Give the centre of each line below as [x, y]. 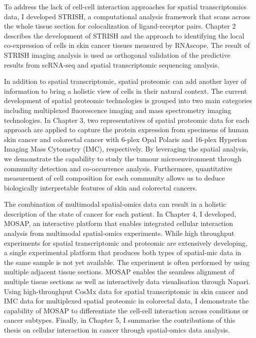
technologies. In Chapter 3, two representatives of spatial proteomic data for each [127, 120]
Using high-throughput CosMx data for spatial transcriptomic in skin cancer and [126, 291]
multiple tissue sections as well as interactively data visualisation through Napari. [127, 282]
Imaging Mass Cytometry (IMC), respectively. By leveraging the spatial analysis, [126, 149]
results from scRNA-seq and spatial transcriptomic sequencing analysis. [112, 64]
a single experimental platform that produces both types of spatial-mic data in [123, 252]
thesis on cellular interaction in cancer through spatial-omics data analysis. [117, 330]
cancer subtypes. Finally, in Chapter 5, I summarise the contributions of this [120, 320]
